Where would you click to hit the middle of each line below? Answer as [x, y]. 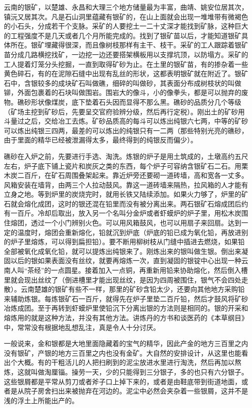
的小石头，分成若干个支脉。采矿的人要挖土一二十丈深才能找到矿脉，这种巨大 [126, 26]
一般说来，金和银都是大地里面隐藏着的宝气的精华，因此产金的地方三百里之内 [126, 343]
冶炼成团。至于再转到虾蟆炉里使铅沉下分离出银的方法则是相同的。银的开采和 [126, 308]
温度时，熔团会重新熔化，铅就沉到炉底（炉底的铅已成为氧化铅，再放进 [129, 232]
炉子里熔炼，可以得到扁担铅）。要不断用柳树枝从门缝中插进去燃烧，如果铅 [127, 242]
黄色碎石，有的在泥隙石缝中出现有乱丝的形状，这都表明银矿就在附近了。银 [123, 73]
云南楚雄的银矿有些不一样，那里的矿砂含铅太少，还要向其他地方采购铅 [133, 289]
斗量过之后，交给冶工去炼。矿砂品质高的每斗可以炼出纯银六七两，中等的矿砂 [126, 121]
